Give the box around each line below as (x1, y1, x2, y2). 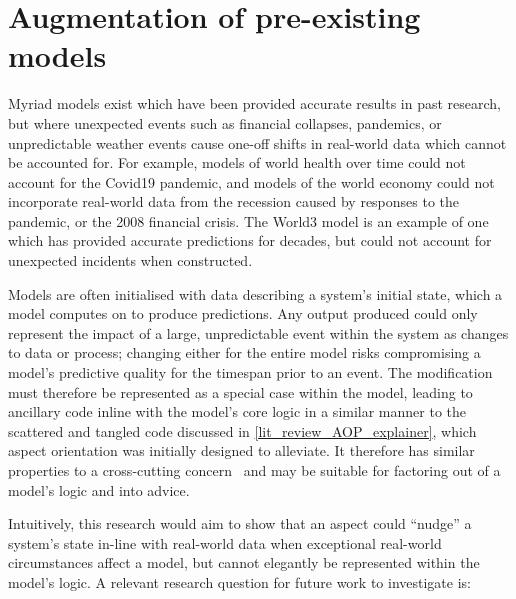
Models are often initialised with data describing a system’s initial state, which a (8, 283, 503, 304)
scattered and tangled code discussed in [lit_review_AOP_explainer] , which (8, 420, 477, 441)
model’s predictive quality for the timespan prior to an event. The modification (8, 362, 493, 383)
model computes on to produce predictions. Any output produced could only (8, 303, 478, 324)
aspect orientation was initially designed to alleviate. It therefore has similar (8, 440, 475, 461)
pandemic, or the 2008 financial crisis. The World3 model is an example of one (8, 210, 489, 231)
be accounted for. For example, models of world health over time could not (8, 152, 466, 173)
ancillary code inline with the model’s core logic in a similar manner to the (8, 401, 467, 422)
